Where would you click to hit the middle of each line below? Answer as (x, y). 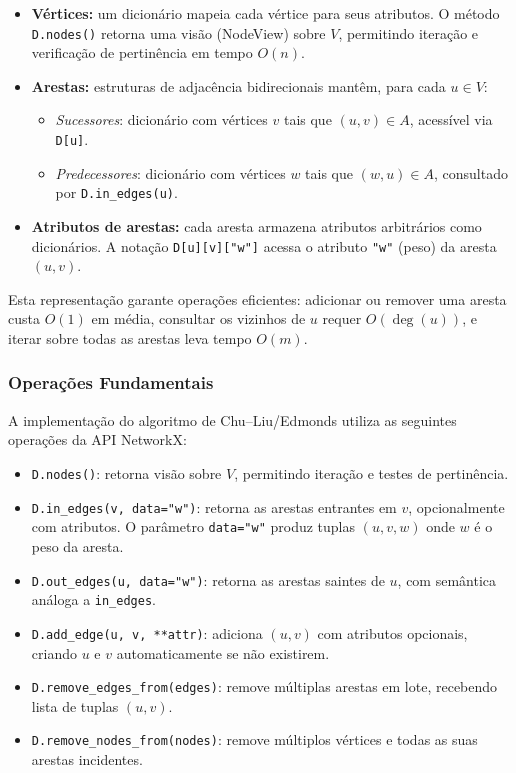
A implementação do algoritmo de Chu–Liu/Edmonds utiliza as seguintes (232, 419)
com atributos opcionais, (392, 632)
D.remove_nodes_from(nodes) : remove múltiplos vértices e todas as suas (254, 739)
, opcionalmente (456, 506)
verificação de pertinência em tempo (142, 52)
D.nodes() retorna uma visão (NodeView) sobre (178, 32)
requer (342, 318)
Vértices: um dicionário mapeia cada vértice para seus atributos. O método (265, 13)
